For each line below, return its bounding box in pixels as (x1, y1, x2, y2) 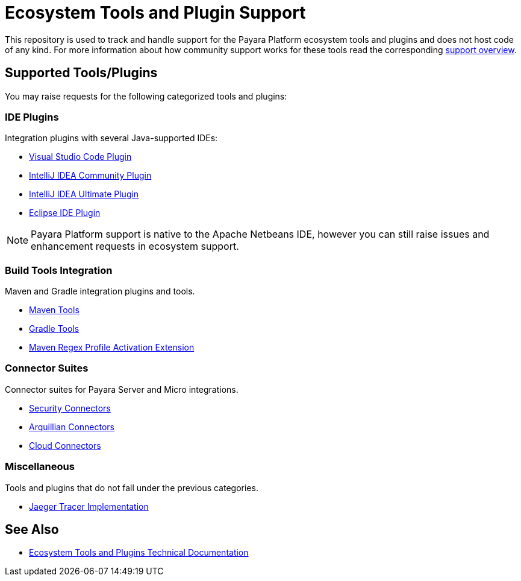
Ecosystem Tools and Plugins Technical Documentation (29, 547, 249, 558)
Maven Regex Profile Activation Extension (29, 342, 195, 353)
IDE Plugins (5, 110, 59, 123)
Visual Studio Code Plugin (29, 151, 132, 162)
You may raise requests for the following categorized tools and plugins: (5, 90, 287, 101)
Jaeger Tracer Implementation (29, 501, 149, 512)
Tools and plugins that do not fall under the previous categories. (5, 482, 258, 493)
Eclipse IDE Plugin (29, 208, 101, 218)
